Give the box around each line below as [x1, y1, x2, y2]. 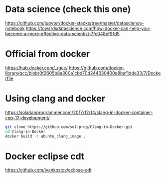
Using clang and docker [5, 93, 106, 104]
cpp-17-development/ [5, 114, 50, 120]
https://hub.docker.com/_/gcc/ [5, 64, 68, 70]
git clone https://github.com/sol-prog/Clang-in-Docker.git [5, 124, 133, 129]
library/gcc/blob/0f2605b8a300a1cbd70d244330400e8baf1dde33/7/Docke [5, 70, 161, 76]
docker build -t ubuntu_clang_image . [5, 133, 86, 138]
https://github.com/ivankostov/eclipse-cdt [5, 167, 92, 173]
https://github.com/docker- [69, 64, 125, 70]
